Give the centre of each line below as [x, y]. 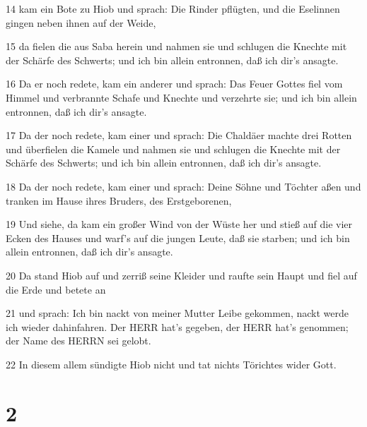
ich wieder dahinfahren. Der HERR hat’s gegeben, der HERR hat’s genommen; [177, 326]
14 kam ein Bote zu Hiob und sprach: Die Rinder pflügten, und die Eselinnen [173, 8]
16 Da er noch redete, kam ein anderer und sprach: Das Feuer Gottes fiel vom [174, 84]
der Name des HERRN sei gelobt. [78, 341]
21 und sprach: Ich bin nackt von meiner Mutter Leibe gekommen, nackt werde [177, 313]
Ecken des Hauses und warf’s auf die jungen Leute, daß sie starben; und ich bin [178, 237]
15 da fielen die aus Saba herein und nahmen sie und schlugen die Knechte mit [176, 46]
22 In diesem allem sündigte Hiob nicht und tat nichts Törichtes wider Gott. [171, 364]
